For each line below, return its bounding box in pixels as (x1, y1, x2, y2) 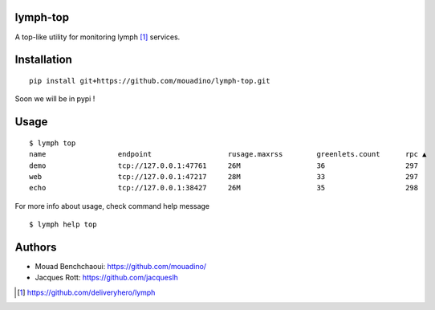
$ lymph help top (29, 220, 97, 229)
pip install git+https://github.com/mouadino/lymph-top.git (29, 76, 270, 85)
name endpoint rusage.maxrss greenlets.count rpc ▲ (29, 149, 427, 159)
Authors (14, 240, 57, 254)
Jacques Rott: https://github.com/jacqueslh (35, 273, 178, 283)
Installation (14, 53, 72, 67)
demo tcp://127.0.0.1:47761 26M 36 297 (29, 161, 419, 170)
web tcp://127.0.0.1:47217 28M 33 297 (29, 172, 419, 181)
